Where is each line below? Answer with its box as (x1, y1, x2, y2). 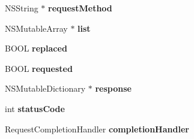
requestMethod (48, 2, 112, 14)
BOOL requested (5, 62, 73, 74)
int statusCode (5, 102, 65, 114)
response (95, 82, 132, 95)
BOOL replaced (5, 42, 67, 55)
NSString (5, 2, 38, 14)
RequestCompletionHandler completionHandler (5, 122, 189, 135)
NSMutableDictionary (5, 82, 86, 95)
